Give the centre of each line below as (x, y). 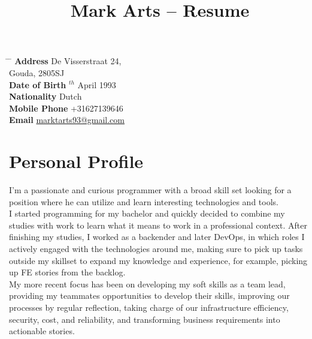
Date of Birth (38, 84)
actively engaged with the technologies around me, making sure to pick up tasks (156, 249)
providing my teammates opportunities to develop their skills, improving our (149, 295)
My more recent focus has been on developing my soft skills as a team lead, (147, 283)
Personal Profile (76, 161)
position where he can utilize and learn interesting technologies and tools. (144, 201)
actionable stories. (42, 331)
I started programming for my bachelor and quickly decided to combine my (147, 213)
